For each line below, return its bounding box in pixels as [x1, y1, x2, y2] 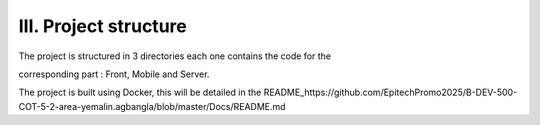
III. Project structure [18, 15, 187, 37]
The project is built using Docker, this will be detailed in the [18, 86, 262, 99]
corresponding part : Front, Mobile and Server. [18, 68, 210, 80]
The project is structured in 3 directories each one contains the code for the [18, 50, 332, 62]
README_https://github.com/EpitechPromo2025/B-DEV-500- [263, 86, 518, 99]
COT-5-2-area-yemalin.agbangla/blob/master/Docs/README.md [18, 100, 286, 112]
